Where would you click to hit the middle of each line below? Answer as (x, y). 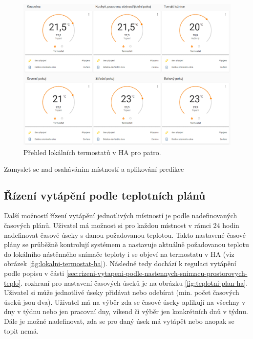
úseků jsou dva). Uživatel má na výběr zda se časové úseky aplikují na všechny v (125, 302)
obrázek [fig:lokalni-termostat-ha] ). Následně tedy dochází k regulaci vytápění (120, 263)
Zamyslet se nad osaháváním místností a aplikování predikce (94, 169)
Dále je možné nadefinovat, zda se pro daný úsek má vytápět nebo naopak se (119, 321)
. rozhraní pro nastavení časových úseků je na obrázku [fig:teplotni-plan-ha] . (134, 282)
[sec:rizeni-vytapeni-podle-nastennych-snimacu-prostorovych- (157, 273)
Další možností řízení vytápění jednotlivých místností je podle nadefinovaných (121, 215)
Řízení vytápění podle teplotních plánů (105, 195)
